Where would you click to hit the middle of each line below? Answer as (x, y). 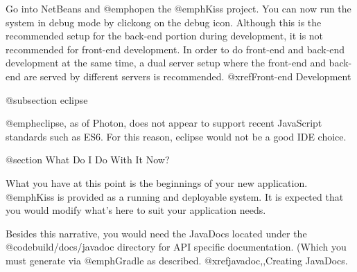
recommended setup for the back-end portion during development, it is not (165, 36)
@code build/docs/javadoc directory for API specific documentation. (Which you (176, 247)
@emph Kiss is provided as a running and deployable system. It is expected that (175, 196)
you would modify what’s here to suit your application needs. (136, 210)
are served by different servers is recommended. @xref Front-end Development (188, 76)
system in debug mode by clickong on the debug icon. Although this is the (164, 22)
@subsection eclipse (47, 99)
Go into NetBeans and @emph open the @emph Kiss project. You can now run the (178, 8)
